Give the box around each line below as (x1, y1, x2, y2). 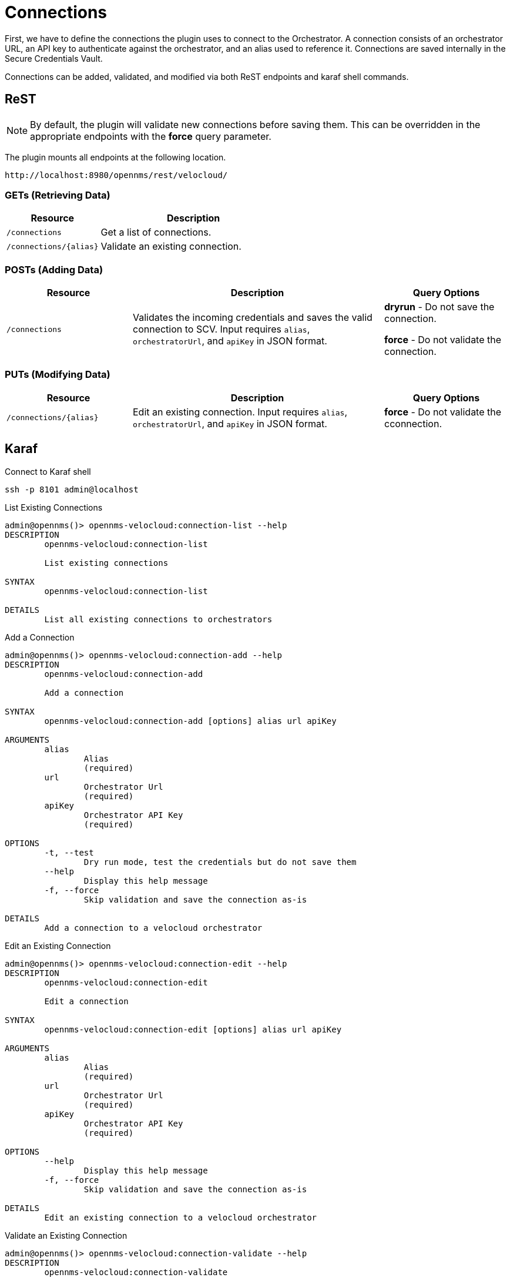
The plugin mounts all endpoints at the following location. (5, 152, 226, 162)
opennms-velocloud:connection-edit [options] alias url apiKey (44, 1024, 342, 1034)
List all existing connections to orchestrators (44, 614, 273, 624)
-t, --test (44, 847, 94, 857)
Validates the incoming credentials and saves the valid (133, 311, 373, 324)
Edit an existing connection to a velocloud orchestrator (44, 1212, 317, 1222)
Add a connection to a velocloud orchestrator (44, 923, 263, 933)
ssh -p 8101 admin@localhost (5, 484, 139, 494)
